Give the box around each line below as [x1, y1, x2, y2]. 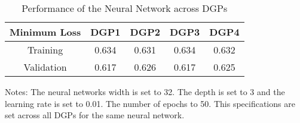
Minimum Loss [10, 25, 81, 39]
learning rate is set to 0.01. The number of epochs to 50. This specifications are [5, 97, 295, 109]
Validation [23, 60, 67, 74]
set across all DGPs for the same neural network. [5, 109, 185, 121]
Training [27, 43, 63, 56]
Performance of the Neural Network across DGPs [22, 1, 228, 15]
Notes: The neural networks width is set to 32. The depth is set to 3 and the [5, 86, 285, 97]
